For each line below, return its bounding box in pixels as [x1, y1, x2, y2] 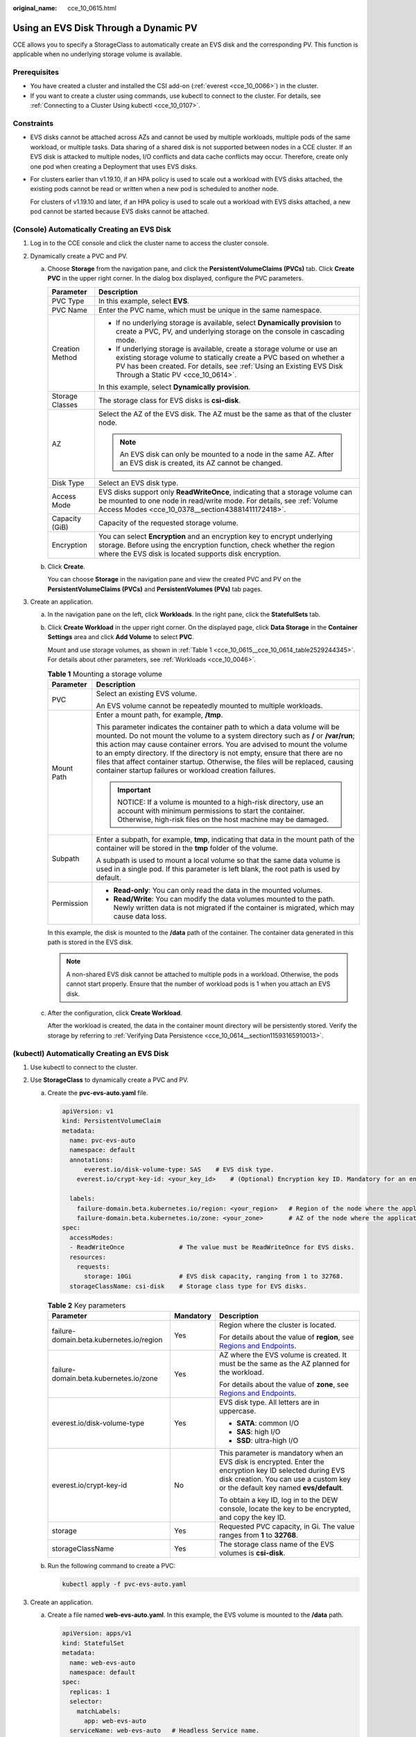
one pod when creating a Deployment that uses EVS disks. [30, 162, 198, 170]
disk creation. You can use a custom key [219, 1474, 352, 1484]
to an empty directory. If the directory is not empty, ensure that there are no [96, 748, 343, 757]
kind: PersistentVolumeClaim [62, 1117, 162, 1125]
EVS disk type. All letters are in [219, 1397, 320, 1407]
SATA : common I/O [236, 1418, 300, 1428]
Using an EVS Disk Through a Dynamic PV [12, 22, 198, 34]
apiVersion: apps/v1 [62, 1629, 132, 1638]
